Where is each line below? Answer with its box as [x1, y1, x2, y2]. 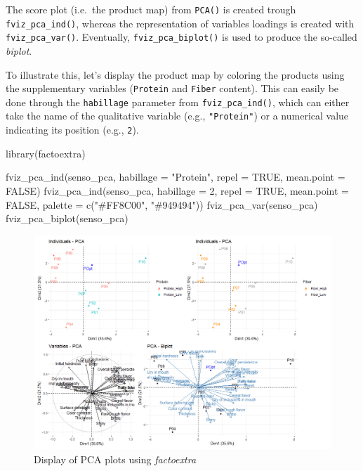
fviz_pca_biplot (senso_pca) [6, 211, 128, 226]
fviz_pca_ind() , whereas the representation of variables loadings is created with [6, 15, 355, 30]
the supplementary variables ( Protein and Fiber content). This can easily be [6, 81, 339, 96]
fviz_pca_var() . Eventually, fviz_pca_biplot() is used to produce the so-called [6, 30, 357, 44]
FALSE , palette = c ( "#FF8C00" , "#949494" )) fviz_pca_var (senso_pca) [6, 197, 318, 212]
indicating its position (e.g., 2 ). [6, 122, 139, 137]
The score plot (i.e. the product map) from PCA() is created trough [6, 2, 296, 16]
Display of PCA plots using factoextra [34, 451, 197, 466]
